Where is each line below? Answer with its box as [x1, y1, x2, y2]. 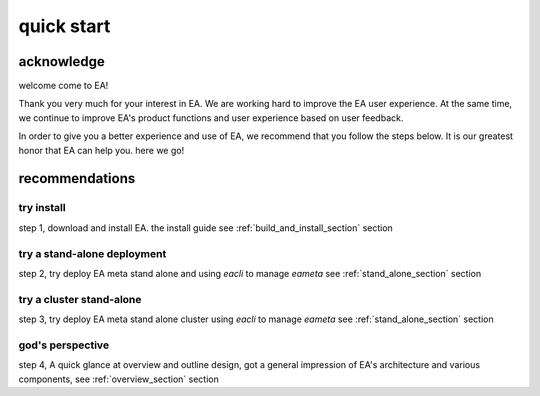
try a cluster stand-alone [18, 292, 142, 306]
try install [18, 201, 66, 215]
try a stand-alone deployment [18, 246, 167, 260]
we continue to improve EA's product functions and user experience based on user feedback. [18, 111, 404, 124]
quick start [18, 15, 111, 37]
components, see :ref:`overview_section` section [18, 373, 219, 385]
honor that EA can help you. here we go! [18, 144, 185, 156]
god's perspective [18, 338, 110, 352]
